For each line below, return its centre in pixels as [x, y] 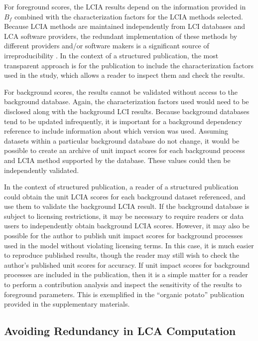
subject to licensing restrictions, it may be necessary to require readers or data [124, 216]
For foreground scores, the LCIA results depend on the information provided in [125, 6]
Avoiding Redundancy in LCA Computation [120, 331]
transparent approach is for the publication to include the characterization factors [129, 65]
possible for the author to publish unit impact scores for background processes [124, 236]
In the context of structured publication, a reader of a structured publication [121, 187]
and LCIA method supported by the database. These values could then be [117, 160]
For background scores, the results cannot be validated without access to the [121, 91]
